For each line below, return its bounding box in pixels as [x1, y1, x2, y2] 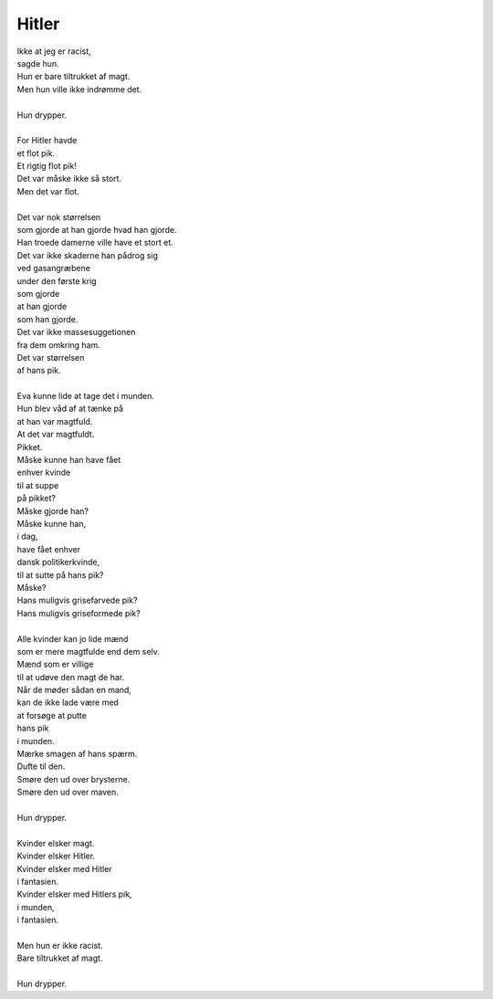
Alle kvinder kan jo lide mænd [16, 633, 129, 644]
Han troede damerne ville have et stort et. [16, 237, 173, 248]
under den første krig [16, 275, 97, 287]
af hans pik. [16, 365, 61, 376]
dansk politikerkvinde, [16, 557, 100, 568]
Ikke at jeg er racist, [16, 46, 91, 57]
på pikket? [16, 493, 57, 504]
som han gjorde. [16, 313, 79, 324]
